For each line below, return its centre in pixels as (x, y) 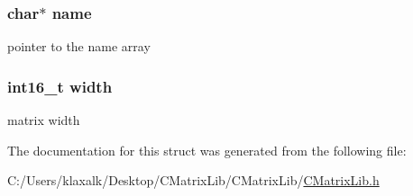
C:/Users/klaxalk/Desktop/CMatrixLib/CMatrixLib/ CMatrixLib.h (193, 180)
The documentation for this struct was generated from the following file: (207, 150)
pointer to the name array (79, 46)
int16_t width (60, 86)
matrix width (44, 120)
